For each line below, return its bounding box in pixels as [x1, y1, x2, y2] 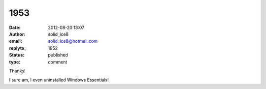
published [48, 52, 68, 58]
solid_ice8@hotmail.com [48, 38, 98, 44]
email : [9, 38, 22, 44]
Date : [9, 25, 21, 30]
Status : [9, 52, 25, 58]
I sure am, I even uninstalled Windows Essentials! [9, 77, 109, 83]
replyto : [9, 45, 26, 51]
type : [9, 59, 21, 65]
